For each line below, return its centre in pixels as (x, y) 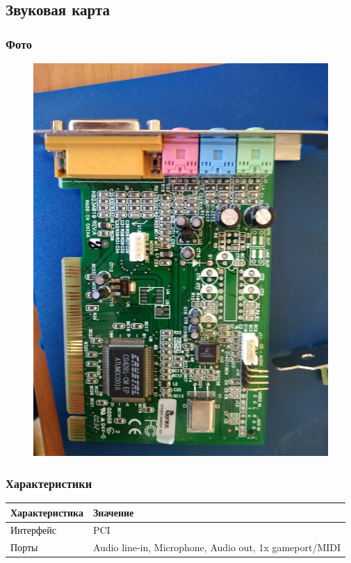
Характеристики (49, 483)
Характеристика (47, 512)
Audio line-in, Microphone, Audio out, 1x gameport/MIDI (217, 547)
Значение (113, 512)
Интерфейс (33, 530)
